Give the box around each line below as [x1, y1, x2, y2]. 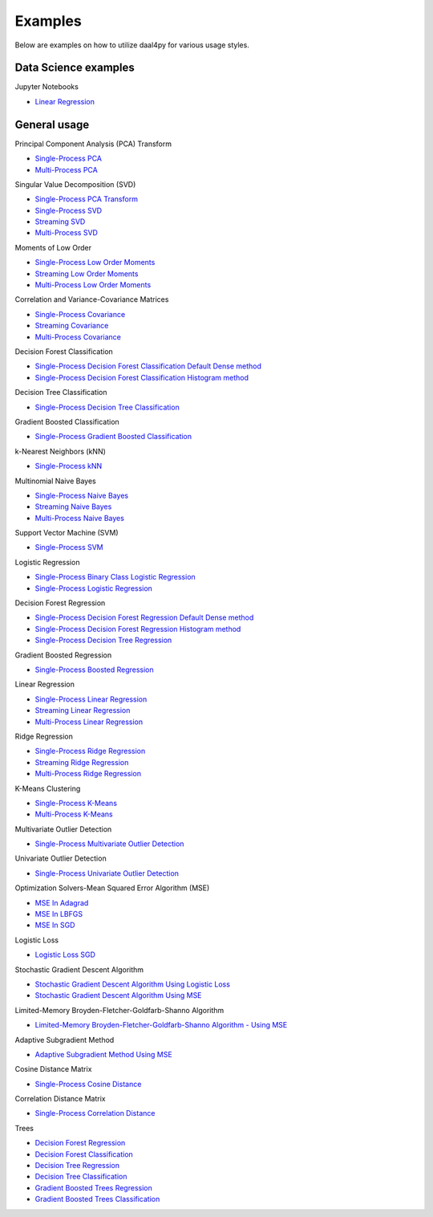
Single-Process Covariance [34, 309, 126, 319]
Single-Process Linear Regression [34, 694, 148, 704]
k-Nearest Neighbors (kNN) [14, 446, 106, 456]
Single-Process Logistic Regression [34, 583, 152, 593]
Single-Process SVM [34, 543, 103, 552]
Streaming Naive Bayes [34, 502, 112, 511]
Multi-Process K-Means [34, 809, 113, 819]
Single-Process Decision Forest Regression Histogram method [34, 624, 241, 633]
